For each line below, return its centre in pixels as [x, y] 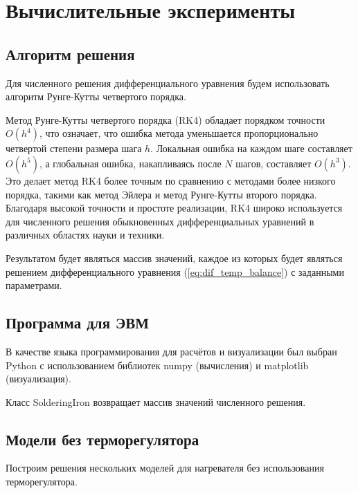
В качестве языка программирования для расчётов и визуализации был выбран [171, 351]
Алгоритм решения [70, 54]
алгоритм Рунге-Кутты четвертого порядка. [96, 96]
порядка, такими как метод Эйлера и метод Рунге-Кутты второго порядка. [161, 194]
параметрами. [34, 285]
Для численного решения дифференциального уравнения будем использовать [168, 83]
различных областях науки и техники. [85, 235]
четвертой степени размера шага [74, 148]
